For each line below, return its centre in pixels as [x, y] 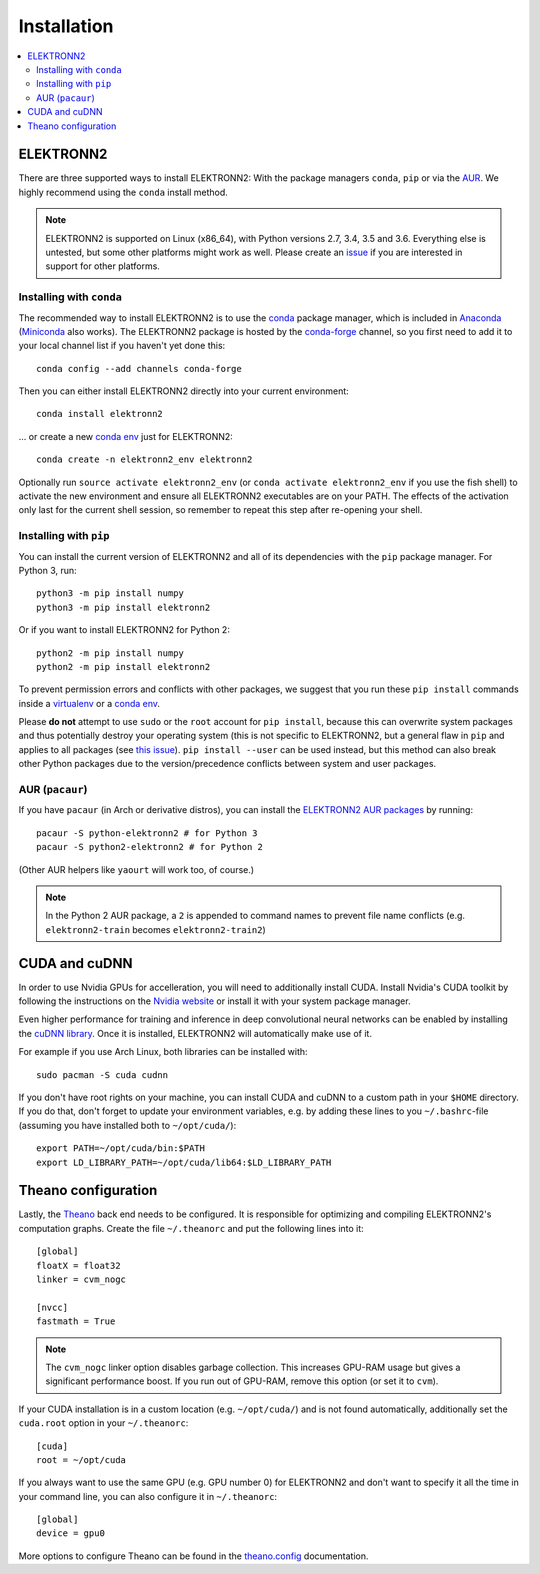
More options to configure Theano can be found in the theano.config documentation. [193, 1556]
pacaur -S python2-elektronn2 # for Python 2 [150, 847]
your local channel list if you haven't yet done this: [122, 346]
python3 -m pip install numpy [110, 593]
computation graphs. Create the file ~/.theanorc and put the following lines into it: [191, 1228]
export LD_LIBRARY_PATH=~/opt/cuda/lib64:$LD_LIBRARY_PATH [184, 1162]
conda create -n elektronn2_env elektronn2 [144, 459]
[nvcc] [52, 1307]
